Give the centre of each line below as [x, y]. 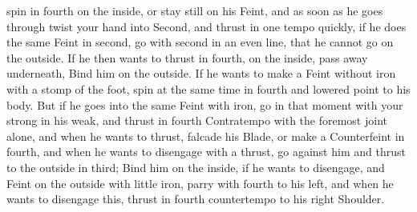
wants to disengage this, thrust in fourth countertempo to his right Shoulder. [196, 199]
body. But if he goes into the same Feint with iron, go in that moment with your [205, 104]
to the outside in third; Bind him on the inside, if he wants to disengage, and [196, 167]
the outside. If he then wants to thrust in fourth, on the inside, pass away [187, 57]
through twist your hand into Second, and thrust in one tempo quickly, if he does [206, 26]
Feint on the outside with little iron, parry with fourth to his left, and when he [200, 183]
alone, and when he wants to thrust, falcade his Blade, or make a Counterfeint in [206, 136]
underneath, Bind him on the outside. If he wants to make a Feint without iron [201, 73]
